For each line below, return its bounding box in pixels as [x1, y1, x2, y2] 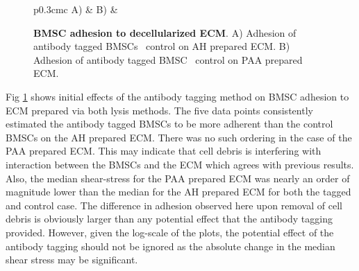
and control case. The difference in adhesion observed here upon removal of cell [6, 198, 342, 212]
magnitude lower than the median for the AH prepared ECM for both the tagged [6, 184, 351, 199]
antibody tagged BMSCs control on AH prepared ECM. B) [33, 39, 290, 53]
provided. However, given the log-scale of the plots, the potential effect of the [6, 225, 334, 239]
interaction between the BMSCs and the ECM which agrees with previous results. [6, 157, 354, 171]
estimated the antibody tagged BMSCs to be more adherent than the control [6, 116, 333, 131]
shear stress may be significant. [6, 252, 138, 267]
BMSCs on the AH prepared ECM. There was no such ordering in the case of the [6, 130, 352, 144]
